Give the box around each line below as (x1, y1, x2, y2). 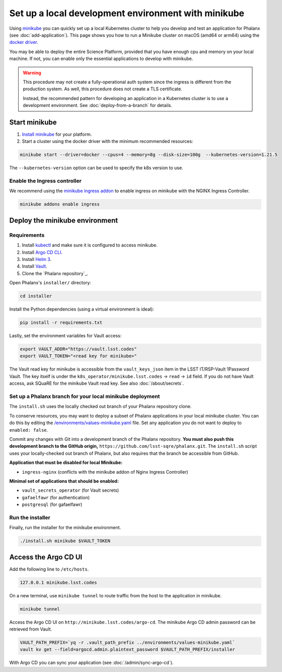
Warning (23, 70, 41, 76)
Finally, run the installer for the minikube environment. (9, 525, 121, 531)
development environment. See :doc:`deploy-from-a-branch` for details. (23, 102, 172, 109)
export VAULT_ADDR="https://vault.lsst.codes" (20, 346, 137, 352)
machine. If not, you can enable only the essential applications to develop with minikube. (9, 56, 193, 62)
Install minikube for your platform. (22, 131, 92, 137)
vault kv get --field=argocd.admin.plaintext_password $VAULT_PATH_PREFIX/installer (20, 647, 235, 652)
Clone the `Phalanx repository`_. (22, 270, 89, 276)
